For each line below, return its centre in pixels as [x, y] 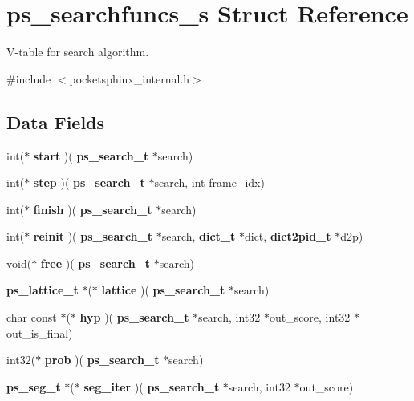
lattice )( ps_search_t [163, 290]
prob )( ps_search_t [102, 360]
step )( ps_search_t [89, 182]
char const [32, 317]
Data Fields [56, 122]
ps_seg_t [34, 386]
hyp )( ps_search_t [134, 317]
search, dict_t [199, 236]
